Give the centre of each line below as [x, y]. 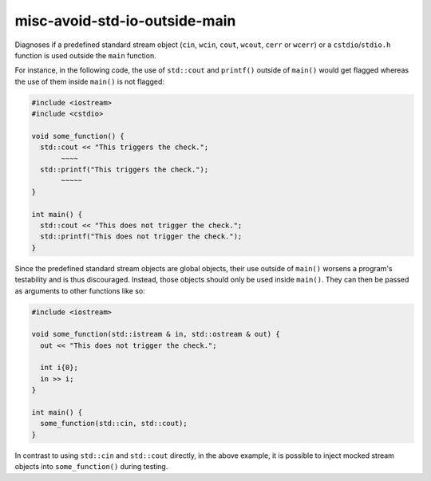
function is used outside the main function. [85, 55]
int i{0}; [59, 368]
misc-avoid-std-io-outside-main [125, 21]
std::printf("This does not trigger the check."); [141, 237]
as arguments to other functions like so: [80, 290]
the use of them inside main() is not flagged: [90, 81]
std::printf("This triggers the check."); [125, 170]
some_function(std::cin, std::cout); [114, 424]
